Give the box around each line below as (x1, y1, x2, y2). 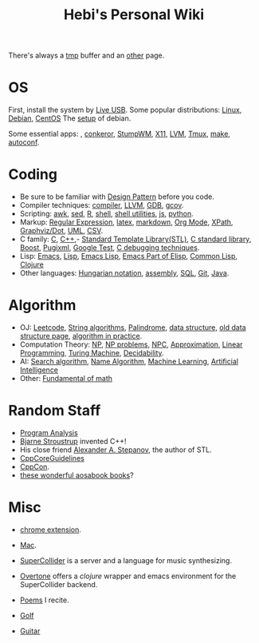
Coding (8, 165, 58, 184)
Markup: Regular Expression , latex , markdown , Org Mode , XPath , (19, 217, 233, 227)
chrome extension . (19, 525, 82, 534)
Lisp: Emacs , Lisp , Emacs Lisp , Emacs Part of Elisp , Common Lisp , (19, 252, 237, 261)
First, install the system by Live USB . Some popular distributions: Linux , (8, 105, 242, 115)
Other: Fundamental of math (19, 374, 113, 383)
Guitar (19, 625, 41, 636)
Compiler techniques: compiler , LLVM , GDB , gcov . (19, 200, 184, 210)
